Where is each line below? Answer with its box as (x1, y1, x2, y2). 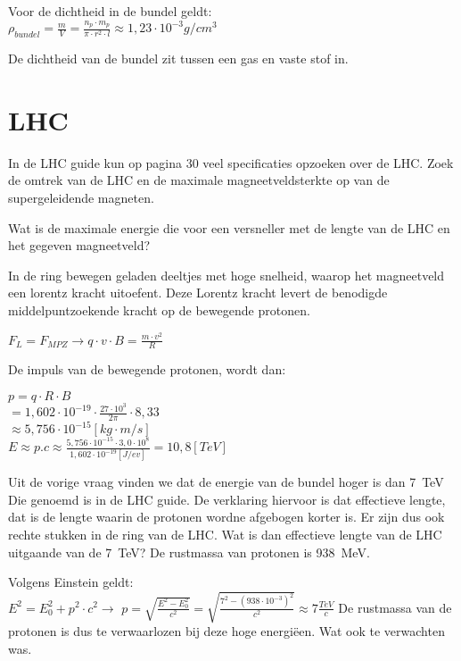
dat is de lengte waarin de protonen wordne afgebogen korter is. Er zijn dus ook (8, 507, 445, 526)
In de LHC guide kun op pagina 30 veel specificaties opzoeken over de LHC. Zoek (8, 153, 454, 172)
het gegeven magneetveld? (8, 236, 151, 255)
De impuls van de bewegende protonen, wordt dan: (8, 360, 286, 379)
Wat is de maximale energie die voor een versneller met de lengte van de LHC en (8, 218, 450, 237)
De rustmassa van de (338, 598, 452, 616)
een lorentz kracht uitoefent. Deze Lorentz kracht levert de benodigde (8, 283, 388, 302)
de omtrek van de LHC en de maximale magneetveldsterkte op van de (8, 171, 390, 189)
